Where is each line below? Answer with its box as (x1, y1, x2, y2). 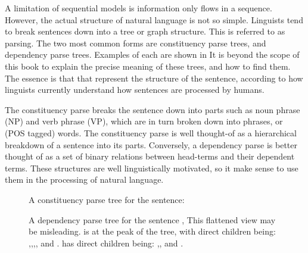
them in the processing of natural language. (5, 173, 164, 186)
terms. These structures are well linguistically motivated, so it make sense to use (5, 161, 298, 174)
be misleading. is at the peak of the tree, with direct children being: (29, 225, 276, 238)
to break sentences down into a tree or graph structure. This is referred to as (5, 25, 285, 38)
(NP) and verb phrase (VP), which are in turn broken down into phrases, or (5, 115, 283, 127)
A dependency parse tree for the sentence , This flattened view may (29, 213, 276, 226)
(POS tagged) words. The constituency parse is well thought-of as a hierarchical (5, 126, 297, 139)
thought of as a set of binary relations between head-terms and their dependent (5, 150, 295, 163)
